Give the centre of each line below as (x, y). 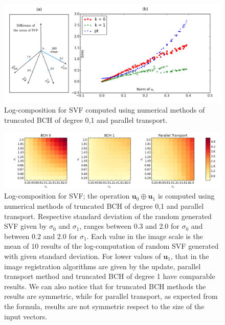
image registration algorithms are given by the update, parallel (103, 266)
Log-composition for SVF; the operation (67, 196)
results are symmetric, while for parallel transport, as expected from (111, 296)
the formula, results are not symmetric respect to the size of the (104, 306)
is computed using (186, 196)
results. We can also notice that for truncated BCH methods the (105, 286)
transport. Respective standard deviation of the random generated (108, 216)
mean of (17, 246)
